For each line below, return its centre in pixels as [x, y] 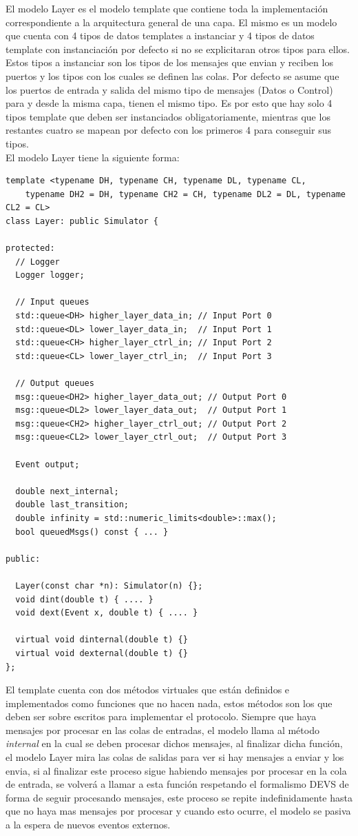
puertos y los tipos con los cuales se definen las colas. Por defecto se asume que [172, 75]
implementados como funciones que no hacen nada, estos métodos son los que [169, 703]
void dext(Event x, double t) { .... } [107, 613]
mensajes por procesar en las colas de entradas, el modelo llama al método [162, 730]
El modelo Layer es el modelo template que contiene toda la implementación [167, 8]
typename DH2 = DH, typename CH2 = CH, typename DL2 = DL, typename [185, 194]
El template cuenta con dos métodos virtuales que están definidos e [148, 690]
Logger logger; [50, 275]
